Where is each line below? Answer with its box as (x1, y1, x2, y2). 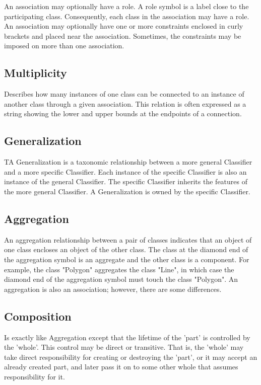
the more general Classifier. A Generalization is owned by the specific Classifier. (4, 186, 250, 196)
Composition (4, 308, 72, 324)
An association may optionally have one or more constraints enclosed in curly (4, 21, 243, 31)
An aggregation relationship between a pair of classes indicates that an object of (4, 234, 252, 245)
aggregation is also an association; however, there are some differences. (4, 283, 222, 294)
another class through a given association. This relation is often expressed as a (4, 98, 246, 109)
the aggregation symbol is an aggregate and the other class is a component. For (4, 254, 249, 264)
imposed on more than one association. (4, 40, 124, 51)
